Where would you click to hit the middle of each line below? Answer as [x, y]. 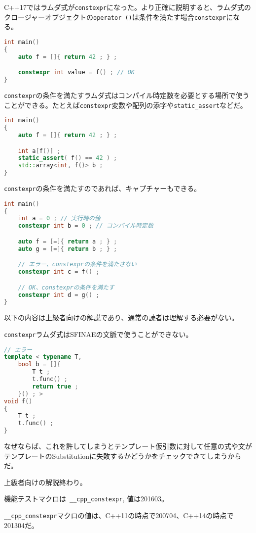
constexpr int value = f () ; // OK [76, 73]
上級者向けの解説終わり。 [45, 482]
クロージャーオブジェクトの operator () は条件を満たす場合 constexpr [115, 17]
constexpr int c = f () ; [59, 272]
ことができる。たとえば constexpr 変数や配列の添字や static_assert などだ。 [126, 105]
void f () [18, 401]
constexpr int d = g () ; [59, 295]
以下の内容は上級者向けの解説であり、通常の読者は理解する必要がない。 [121, 317]
